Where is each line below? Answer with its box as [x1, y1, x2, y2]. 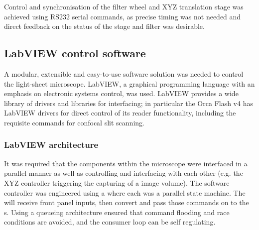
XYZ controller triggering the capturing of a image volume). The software [4, 177, 230, 188]
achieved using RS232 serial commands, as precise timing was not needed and [4, 11, 241, 21]
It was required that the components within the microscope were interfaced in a [4, 158, 248, 168]
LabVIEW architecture [4, 138, 99, 151]
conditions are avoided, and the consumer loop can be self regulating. [4, 217, 216, 227]
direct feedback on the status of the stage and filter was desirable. [4, 21, 205, 31]
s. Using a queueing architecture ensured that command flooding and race [4, 207, 230, 217]
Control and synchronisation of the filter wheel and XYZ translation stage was [4, 1, 244, 11]
